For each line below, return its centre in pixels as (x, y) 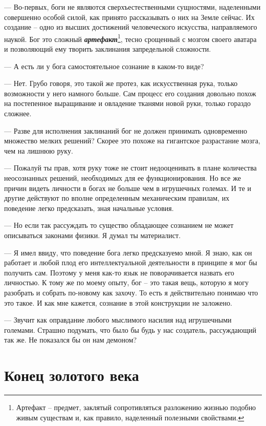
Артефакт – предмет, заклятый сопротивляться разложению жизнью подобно (136, 407)
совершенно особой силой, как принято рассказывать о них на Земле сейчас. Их (129, 17)
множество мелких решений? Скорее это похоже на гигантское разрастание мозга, (132, 141)
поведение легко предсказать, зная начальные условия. (89, 208)
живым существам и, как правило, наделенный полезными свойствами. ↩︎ (130, 417)
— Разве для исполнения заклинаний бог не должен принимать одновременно (126, 130)
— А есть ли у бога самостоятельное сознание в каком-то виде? (104, 66)
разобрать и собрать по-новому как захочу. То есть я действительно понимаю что (131, 292)
